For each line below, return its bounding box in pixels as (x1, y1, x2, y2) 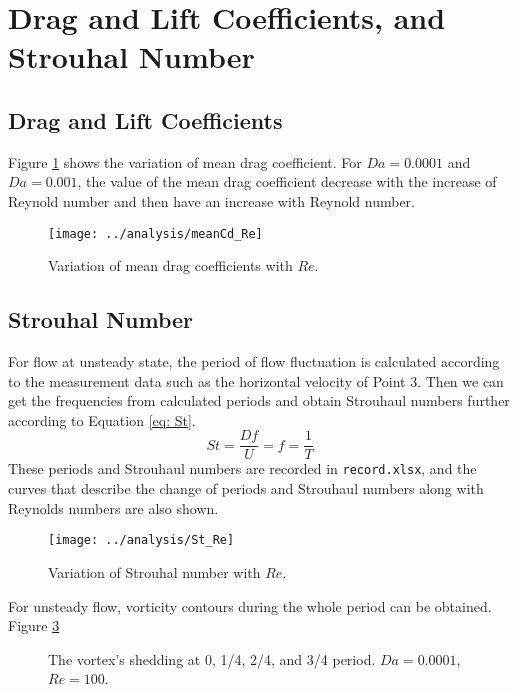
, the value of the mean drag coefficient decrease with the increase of (77, 171, 497, 192)
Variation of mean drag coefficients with (48, 255, 293, 276)
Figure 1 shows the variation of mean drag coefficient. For (8, 151, 362, 172)
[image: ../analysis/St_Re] (48, 533, 235, 548)
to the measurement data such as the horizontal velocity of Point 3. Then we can (8, 370, 504, 391)
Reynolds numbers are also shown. (8, 497, 219, 518)
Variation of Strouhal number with (48, 561, 261, 582)
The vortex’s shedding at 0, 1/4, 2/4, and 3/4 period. (48, 648, 376, 669)
